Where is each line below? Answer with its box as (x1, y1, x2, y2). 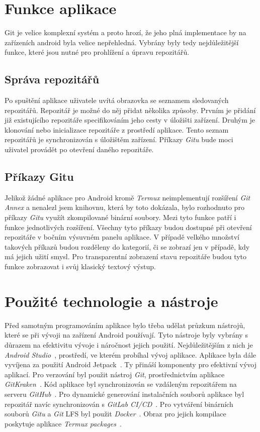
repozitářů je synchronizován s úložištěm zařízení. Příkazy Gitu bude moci (5, 134, 233, 145)
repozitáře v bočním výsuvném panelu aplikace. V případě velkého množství (5, 232, 239, 242)
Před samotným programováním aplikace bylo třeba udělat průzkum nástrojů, (5, 319, 245, 330)
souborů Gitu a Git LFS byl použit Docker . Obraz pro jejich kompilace (5, 408, 226, 419)
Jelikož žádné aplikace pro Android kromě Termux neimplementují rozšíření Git (5, 192, 250, 202)
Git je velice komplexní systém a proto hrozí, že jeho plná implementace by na (5, 27, 246, 38)
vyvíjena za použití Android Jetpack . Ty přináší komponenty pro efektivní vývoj (5, 359, 256, 370)
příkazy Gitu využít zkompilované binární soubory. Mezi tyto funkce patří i (5, 212, 236, 223)
